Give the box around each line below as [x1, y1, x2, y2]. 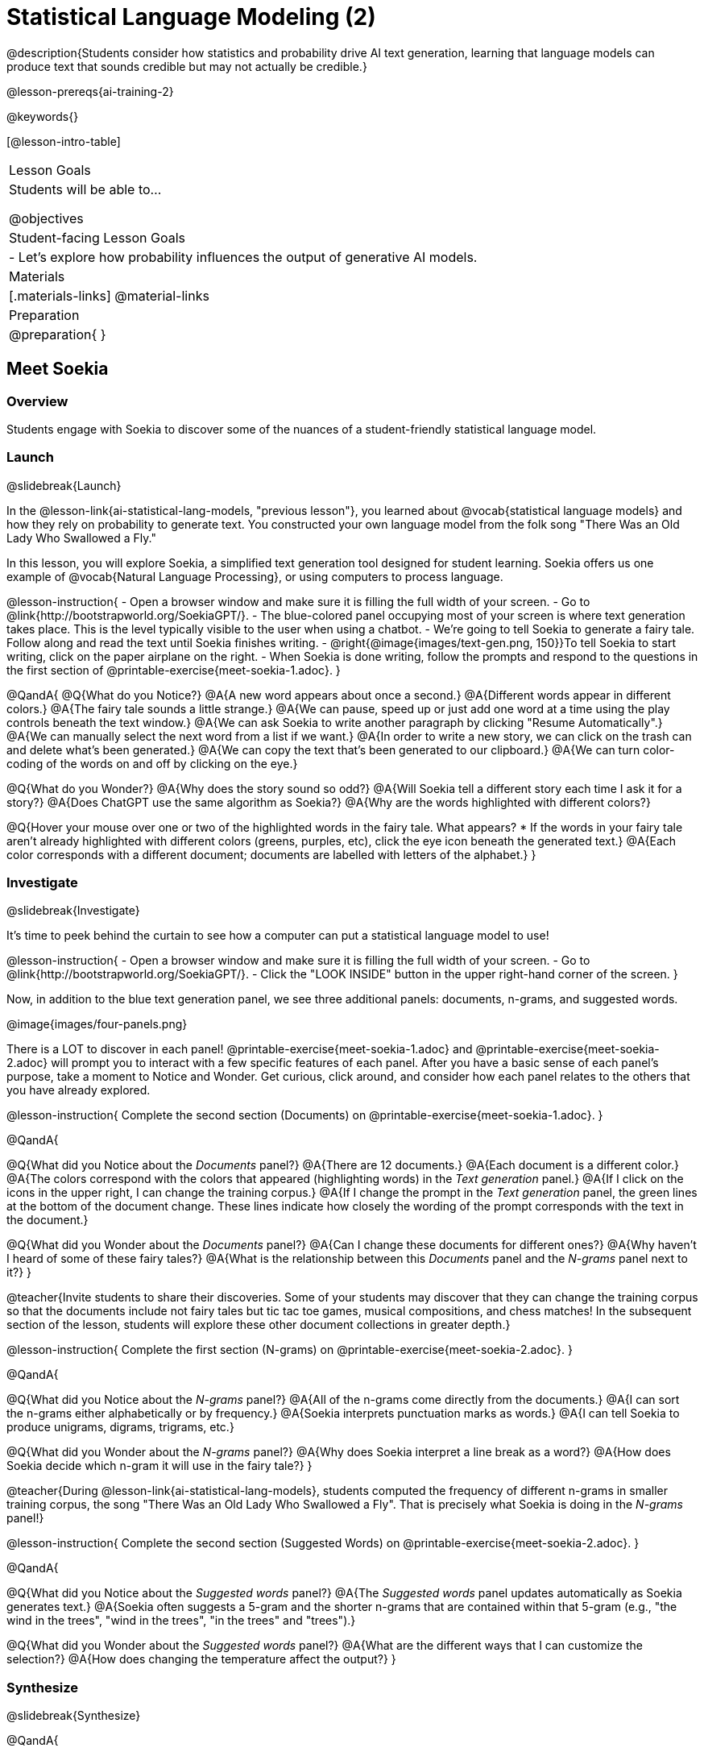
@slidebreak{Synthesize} [6, 1708, 141, 1723]
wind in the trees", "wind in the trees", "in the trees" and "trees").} [6, 1613, 356, 1628]
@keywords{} [6, 109, 79, 123]
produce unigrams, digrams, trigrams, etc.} [6, 1420, 234, 1434]
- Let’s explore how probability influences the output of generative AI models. [9, 248, 478, 265]
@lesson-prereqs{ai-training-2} [6, 84, 174, 98]
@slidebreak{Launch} [6, 478, 122, 492]
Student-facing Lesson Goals [9, 229, 186, 246]
